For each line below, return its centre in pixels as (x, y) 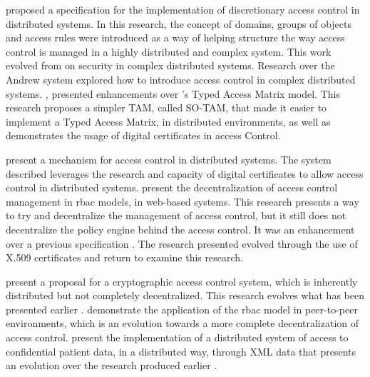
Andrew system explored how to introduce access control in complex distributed (181, 79)
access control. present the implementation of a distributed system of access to (177, 337)
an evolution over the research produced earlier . (112, 365)
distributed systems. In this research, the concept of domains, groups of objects (179, 23)
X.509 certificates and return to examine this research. (124, 257)
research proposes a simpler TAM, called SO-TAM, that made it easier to (166, 107)
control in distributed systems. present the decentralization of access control (172, 187)
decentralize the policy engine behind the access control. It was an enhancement (180, 229)
